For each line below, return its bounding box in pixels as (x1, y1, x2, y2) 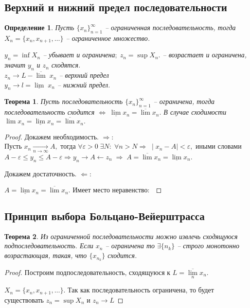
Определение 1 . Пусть (4, 22, 74, 33)
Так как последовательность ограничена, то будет (68, 285, 214, 295)
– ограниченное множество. (66, 33, 150, 43)
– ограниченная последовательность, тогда (105, 22, 236, 33)
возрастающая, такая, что (4, 250, 87, 260)
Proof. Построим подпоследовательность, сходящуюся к (4, 267, 171, 277)
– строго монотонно (177, 240, 239, 251)
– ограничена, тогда (153, 96, 214, 106)
